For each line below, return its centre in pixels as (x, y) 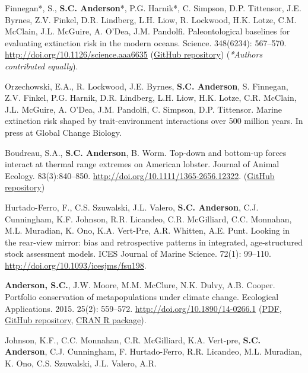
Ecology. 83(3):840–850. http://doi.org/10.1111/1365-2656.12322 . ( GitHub (140, 175)
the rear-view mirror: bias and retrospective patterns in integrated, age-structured (154, 242)
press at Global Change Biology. (63, 132)
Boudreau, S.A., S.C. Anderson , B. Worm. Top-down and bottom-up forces (146, 152)
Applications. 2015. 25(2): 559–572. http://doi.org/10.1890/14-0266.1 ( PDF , (143, 308)
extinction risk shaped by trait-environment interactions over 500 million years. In (154, 121)
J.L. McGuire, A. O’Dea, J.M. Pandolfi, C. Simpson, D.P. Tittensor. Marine (143, 109)
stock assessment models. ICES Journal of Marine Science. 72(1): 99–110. (138, 254)
